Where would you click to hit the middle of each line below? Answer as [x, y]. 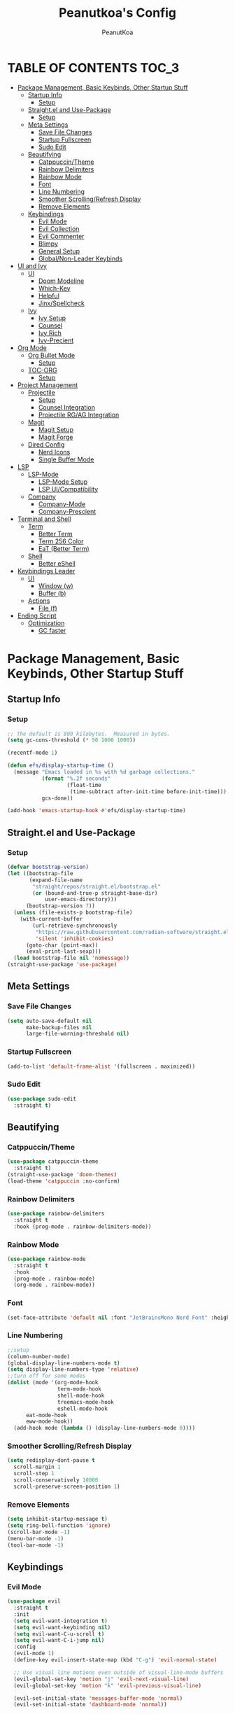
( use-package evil [34, 1601]
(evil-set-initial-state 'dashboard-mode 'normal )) [91, 1705]
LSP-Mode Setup [63, 482]
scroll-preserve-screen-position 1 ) [67, 1486]
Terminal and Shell [44, 519]
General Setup [59, 251]
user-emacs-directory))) [81, 900]
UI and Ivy [32, 266]
